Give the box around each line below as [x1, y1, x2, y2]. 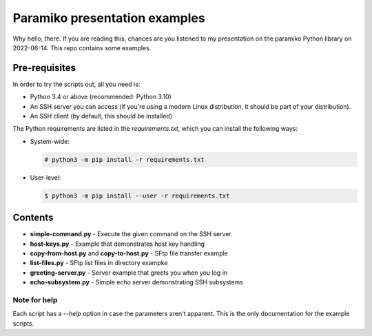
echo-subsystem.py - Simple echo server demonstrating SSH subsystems [30, 278, 244, 286]
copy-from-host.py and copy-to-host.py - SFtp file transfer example [30, 249, 229, 258]
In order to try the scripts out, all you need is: [12, 80, 141, 88]
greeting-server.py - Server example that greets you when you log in [30, 269, 228, 277]
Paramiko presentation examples [12, 10, 206, 25]
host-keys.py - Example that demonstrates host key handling [30, 240, 205, 248]
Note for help [12, 295, 58, 304]
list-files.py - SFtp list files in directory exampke [30, 259, 168, 267]
